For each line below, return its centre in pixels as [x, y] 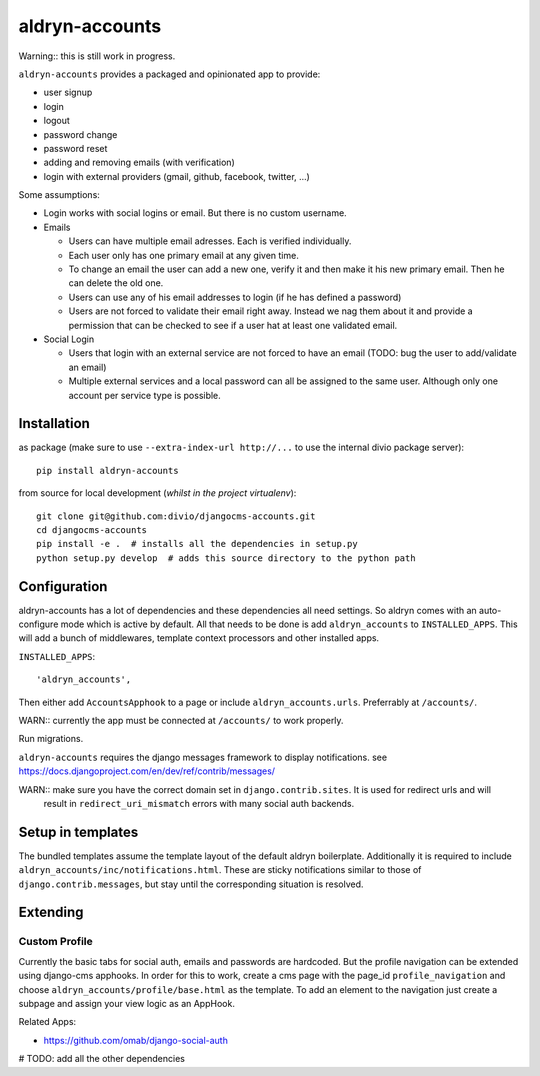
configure [38, 624]
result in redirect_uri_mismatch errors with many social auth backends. [199, 803]
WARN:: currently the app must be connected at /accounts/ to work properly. [181, 721]
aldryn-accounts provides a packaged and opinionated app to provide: [169, 74]
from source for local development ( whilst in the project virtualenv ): [157, 493]
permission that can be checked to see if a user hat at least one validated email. [233, 325]
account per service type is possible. [145, 395]
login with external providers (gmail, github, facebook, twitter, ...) [176, 176]
